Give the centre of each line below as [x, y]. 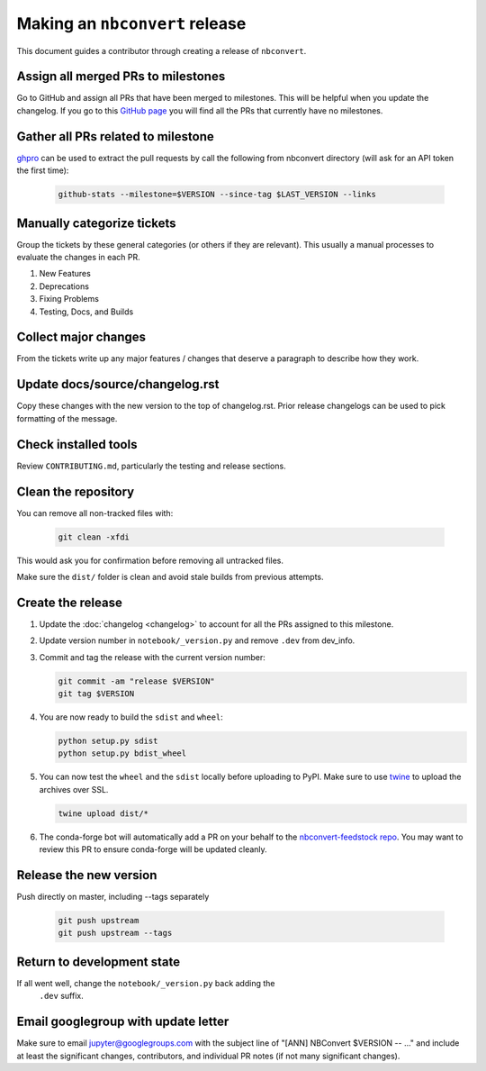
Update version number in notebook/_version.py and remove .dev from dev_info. [197, 640]
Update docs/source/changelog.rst [118, 384]
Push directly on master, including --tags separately [113, 897]
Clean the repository [76, 491]
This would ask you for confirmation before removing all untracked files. [150, 560]
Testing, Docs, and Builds [86, 312]
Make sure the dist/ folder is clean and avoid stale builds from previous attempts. [170, 576]
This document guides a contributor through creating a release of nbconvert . [162, 50]
